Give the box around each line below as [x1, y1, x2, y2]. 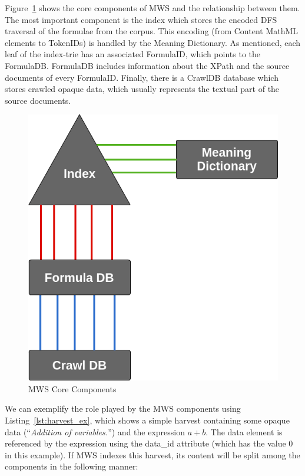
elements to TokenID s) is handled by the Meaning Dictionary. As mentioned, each [5, 36, 301, 48]
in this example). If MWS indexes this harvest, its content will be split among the [5, 448, 300, 461]
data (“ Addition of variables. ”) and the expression [5, 425, 185, 438]
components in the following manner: [5, 460, 138, 472]
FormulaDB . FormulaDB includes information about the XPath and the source [5, 59, 290, 71]
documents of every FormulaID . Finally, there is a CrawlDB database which [5, 71, 279, 83]
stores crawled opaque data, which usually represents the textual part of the [5, 83, 280, 95]
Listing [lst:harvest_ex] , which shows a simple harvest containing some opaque [5, 414, 290, 426]
